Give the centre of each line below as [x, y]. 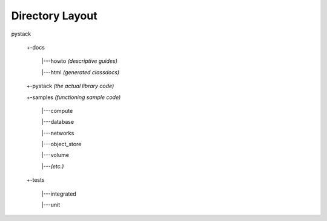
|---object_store [61, 144]
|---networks [58, 133]
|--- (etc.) [53, 166]
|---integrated [59, 194]
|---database [58, 122]
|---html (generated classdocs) [81, 72]
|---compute [57, 110]
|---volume [55, 155]
